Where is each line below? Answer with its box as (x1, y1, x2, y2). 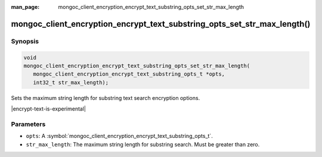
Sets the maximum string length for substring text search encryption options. (11, 94, 200, 101)
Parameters (11, 120, 46, 128)
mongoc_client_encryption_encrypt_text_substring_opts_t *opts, (33, 71, 225, 77)
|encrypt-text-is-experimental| (11, 105, 86, 112)
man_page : (11, 4, 40, 10)
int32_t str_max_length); (33, 79, 109, 86)
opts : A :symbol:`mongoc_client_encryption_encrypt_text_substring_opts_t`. (26, 133, 213, 140)
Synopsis (11, 37, 39, 45)
